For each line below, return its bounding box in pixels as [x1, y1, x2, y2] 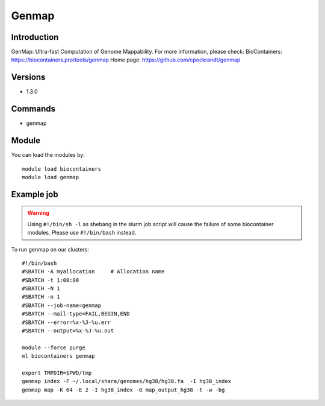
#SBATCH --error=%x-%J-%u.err [22, 319, 111, 326]
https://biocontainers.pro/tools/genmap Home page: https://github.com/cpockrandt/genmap [11, 56, 241, 63]
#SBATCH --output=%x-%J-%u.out [22, 328, 114, 334]
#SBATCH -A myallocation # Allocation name [22, 268, 165, 275]
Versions [11, 72, 46, 83]
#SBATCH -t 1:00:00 [22, 276, 79, 284]
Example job [11, 189, 58, 199]
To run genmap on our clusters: [11, 246, 90, 253]
